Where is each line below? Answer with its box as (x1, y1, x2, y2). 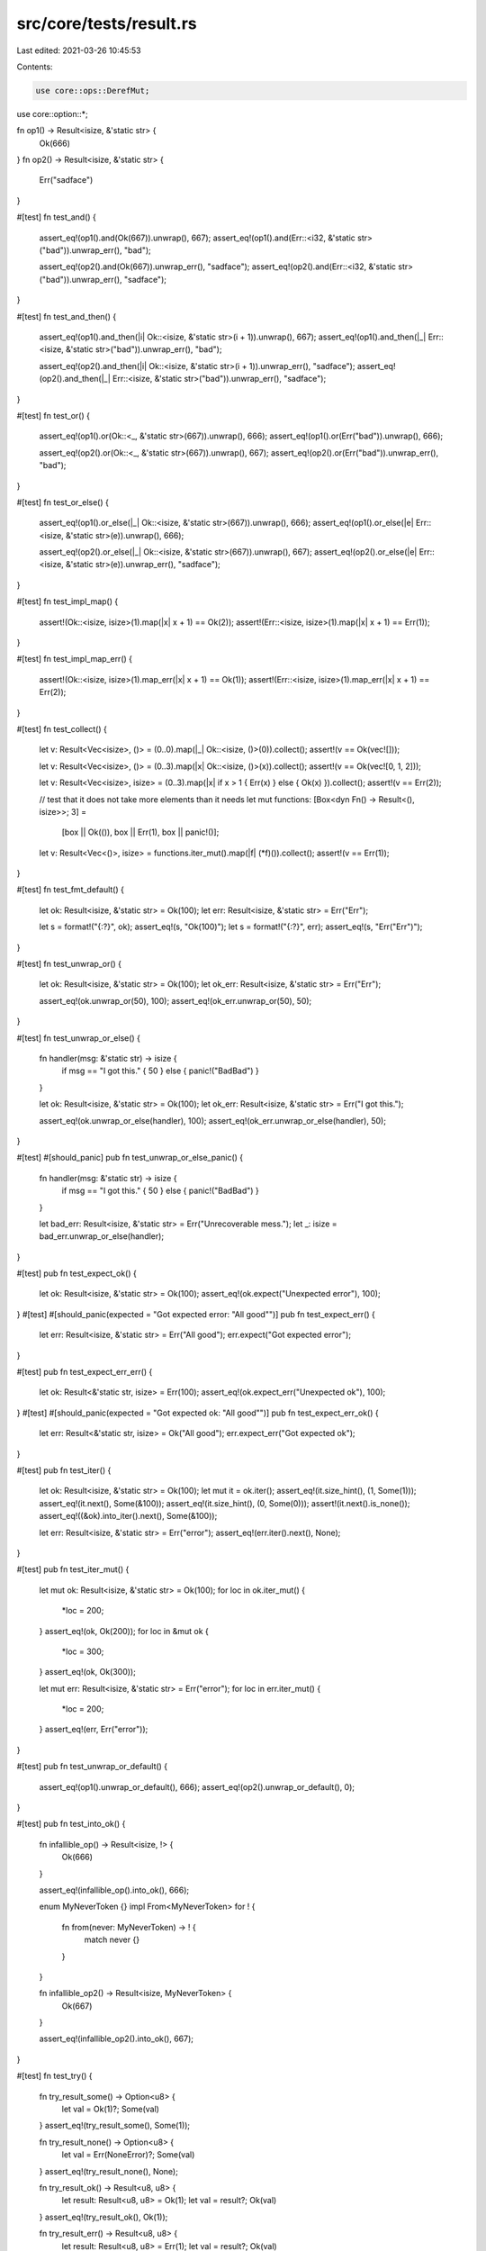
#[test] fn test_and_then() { (16, 311, 117, 321)
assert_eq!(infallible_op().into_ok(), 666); (39, 1885, 190, 1895)
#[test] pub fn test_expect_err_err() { (16, 1367, 153, 1378)
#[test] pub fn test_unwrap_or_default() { (16, 1761, 168, 1772)
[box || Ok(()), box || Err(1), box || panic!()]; (61, 827, 220, 837)
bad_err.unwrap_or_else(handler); (39, 1231, 165, 1242)
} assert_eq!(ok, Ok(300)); (39, 1667, 137, 1677)
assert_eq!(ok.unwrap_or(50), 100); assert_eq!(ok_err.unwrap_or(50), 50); (39, 995, 312, 1006)
